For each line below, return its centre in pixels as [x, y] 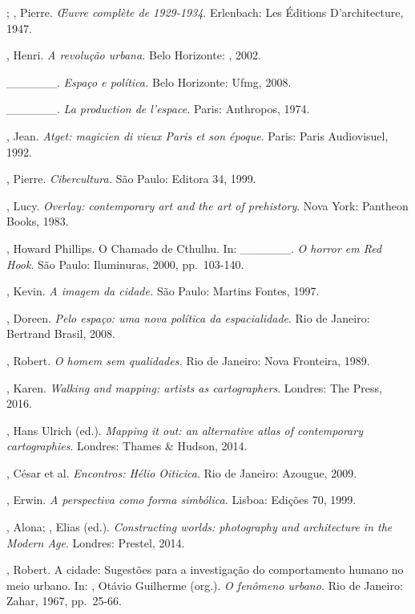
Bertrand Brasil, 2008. [61, 333]
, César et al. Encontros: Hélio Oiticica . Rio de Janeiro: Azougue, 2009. [182, 472]
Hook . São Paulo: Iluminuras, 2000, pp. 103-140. [125, 264]
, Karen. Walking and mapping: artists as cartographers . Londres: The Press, [194, 387]
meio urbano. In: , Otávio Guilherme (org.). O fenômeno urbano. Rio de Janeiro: [205, 585]
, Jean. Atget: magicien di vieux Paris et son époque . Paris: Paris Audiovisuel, [197, 135]
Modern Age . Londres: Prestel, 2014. [96, 542]
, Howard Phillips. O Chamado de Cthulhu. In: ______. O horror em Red [194, 248]
